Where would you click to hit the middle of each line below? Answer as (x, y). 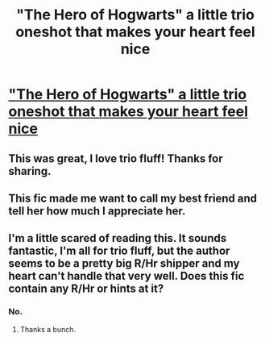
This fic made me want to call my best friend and (133, 198)
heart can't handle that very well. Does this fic (126, 276)
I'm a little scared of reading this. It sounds (118, 238)
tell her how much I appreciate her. (97, 211)
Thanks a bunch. (48, 329)
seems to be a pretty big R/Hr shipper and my (124, 264)
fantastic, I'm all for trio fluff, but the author (119, 251)
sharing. (30, 171)
